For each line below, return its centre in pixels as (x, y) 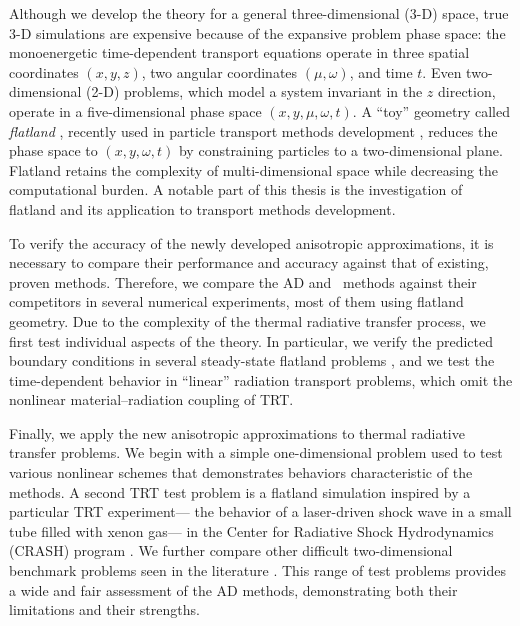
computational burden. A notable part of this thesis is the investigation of (236, 189)
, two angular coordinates (219, 71)
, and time (381, 71)
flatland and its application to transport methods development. (202, 208)
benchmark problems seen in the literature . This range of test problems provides (257, 570)
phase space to (53, 150)
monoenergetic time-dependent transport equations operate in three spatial (239, 52)
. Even (442, 71)
